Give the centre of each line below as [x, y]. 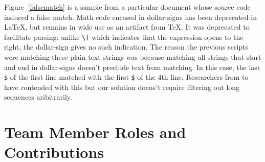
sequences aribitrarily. [38, 97]
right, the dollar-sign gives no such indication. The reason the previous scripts [126, 47]
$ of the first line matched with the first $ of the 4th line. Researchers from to [126, 77]
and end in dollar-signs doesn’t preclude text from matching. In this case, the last [132, 67]
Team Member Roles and [95, 132]
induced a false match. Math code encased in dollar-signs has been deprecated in [130, 17]
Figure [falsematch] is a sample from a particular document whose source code [127, 7]
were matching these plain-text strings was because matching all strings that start [133, 57]
